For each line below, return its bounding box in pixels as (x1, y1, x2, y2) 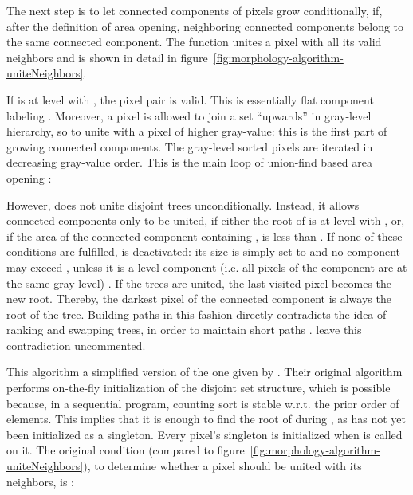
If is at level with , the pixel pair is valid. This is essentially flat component (6, 91, 374, 108)
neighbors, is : (6, 473, 74, 489)
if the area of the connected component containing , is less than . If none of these (6, 227, 403, 244)
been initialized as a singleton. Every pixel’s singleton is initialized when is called (6, 426, 403, 442)
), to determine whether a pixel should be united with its (83, 458, 362, 474)
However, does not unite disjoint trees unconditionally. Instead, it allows (6, 196, 360, 213)
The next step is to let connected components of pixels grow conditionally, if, (6, 2, 383, 18)
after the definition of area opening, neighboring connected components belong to (6, 18, 404, 34)
